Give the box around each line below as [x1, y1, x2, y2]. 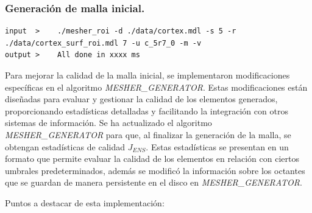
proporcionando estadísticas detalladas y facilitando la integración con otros [5, 104, 288, 117]
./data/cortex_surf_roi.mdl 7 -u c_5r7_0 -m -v [5, 38, 202, 47]
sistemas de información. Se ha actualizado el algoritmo [5, 116, 212, 129]
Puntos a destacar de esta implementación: [5, 196, 165, 209]
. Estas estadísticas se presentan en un [146, 140, 289, 153]
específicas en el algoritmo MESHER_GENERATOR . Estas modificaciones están [5, 80, 308, 93]
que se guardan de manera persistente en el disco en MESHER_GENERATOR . [5, 176, 302, 189]
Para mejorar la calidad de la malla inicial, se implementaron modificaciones [5, 69, 290, 81]
